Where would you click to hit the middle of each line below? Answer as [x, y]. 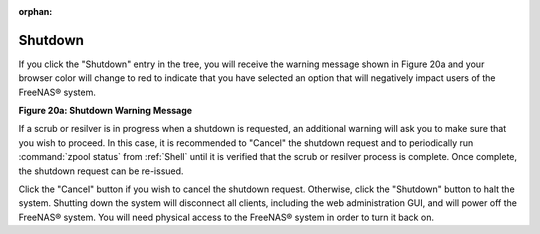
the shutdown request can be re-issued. [101, 171]
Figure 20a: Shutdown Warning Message [105, 111]
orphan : [35, 11]
